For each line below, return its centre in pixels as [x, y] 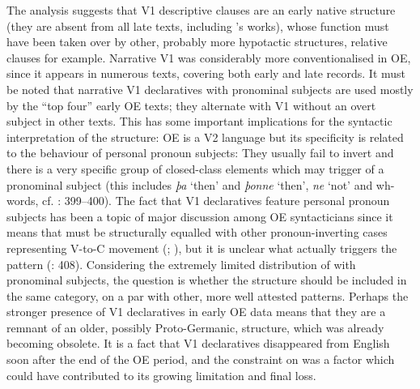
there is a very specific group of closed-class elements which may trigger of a [195, 168]
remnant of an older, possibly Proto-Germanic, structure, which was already [195, 327]
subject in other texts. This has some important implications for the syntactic [199, 121]
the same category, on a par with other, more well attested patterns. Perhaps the [208, 295]
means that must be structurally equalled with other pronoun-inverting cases [197, 232]
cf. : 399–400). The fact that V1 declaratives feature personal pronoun [216, 201]
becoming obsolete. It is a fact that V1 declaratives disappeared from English [198, 343]
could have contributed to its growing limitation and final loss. [161, 375]
